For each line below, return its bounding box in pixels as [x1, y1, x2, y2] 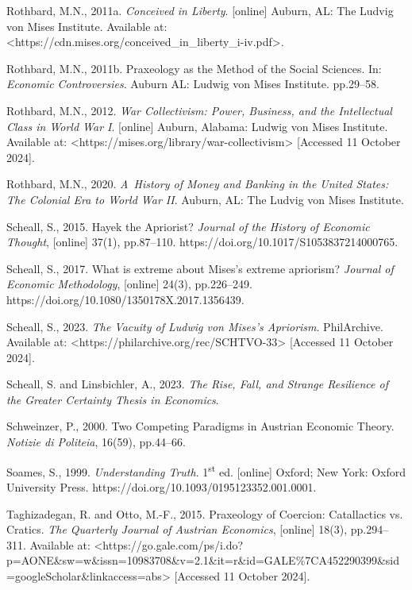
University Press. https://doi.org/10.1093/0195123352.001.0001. [6, 478, 317, 495]
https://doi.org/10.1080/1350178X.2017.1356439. [6, 291, 245, 307]
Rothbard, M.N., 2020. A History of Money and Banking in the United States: [6, 175, 389, 192]
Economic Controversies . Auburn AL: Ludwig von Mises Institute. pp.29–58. [6, 75, 379, 92]
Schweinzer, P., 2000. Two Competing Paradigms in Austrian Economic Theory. [6, 418, 395, 434]
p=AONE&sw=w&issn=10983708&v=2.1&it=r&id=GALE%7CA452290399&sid [6, 552, 399, 569]
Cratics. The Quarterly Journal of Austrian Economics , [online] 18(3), [6, 521, 348, 538]
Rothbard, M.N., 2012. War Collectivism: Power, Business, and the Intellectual [6, 102, 392, 118]
